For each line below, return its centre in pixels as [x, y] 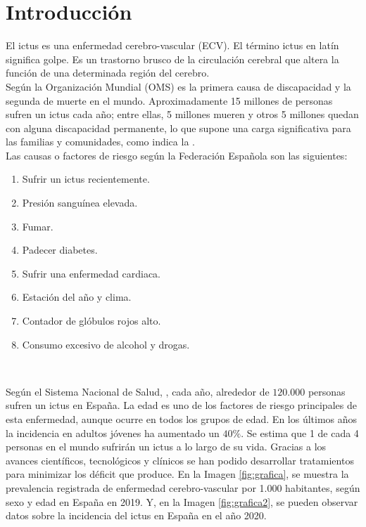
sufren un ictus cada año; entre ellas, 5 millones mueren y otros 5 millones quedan [182, 114]
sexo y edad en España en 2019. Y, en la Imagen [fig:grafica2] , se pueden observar [182, 501]
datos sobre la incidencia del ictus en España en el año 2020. [136, 515]
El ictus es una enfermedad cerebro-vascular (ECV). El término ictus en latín [172, 45]
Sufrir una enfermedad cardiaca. [91, 273]
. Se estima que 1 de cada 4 [300, 432]
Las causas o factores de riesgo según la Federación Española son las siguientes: [177, 155]
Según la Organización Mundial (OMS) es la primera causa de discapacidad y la [178, 86]
